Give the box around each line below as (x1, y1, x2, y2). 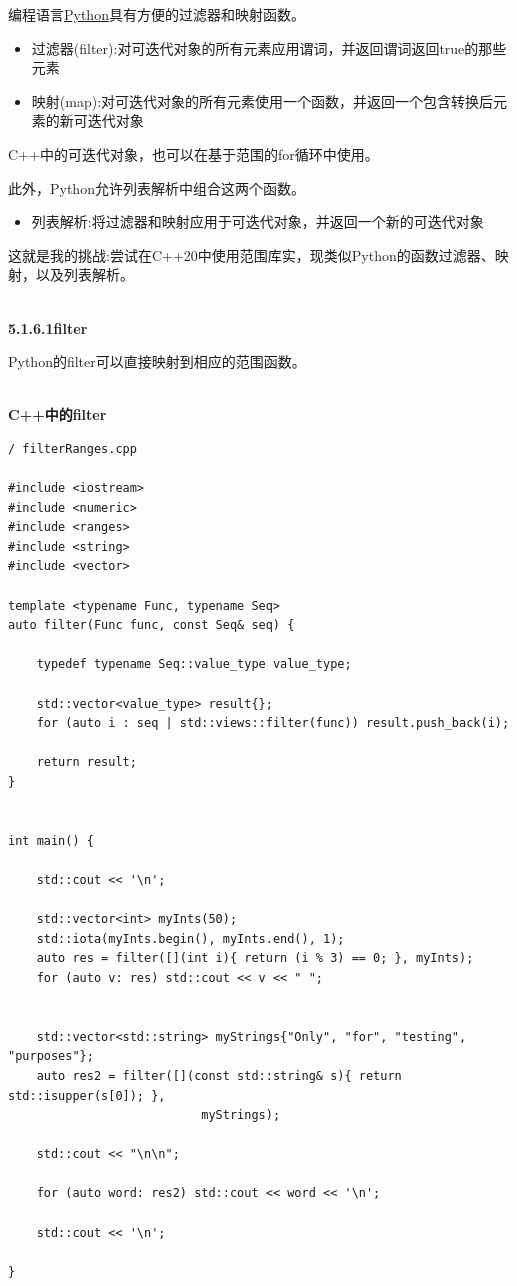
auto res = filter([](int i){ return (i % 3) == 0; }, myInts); (36, 951, 474, 966)
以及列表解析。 (35, 264, 134, 285)
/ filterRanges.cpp (8, 441, 137, 456)
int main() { (8, 833, 94, 848)
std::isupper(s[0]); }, (8, 1088, 166, 1103)
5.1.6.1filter (8, 317, 88, 338)
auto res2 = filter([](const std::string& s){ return (36, 1068, 402, 1083)
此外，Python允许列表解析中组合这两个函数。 (8, 177, 305, 198)
